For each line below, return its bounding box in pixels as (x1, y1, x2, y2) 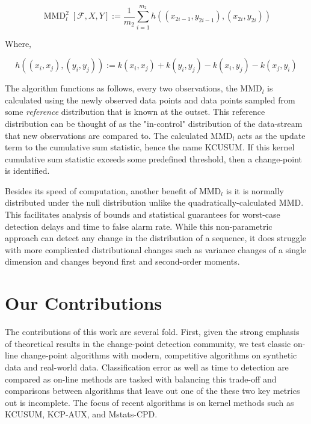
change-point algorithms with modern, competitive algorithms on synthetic (20, 349, 297, 361)
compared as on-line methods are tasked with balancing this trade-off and (5, 372, 277, 385)
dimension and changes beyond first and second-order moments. (5, 255, 240, 268)
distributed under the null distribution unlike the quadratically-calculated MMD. (5, 196, 304, 209)
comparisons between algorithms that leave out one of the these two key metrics (5, 384, 300, 397)
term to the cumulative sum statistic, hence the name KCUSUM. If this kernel (5, 141, 295, 153)
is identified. (5, 164, 50, 177)
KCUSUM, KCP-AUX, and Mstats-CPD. (5, 408, 158, 420)
